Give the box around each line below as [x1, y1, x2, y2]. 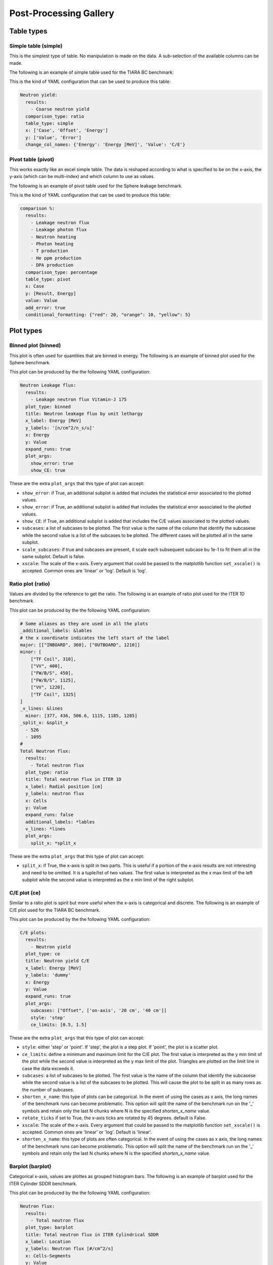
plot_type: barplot [25, 1225, 74, 1231]
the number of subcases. [22, 1086, 74, 1092]
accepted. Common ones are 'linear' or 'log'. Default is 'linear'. [22, 1129, 152, 1135]
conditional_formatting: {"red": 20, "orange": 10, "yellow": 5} [25, 312, 191, 317]
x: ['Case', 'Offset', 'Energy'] [25, 128, 108, 134]
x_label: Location [25, 1239, 71, 1245]
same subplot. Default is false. [22, 554, 85, 560]
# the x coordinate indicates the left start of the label [20, 635, 169, 641]
